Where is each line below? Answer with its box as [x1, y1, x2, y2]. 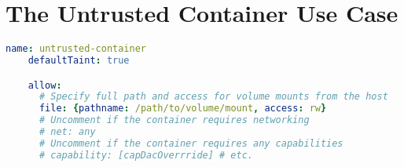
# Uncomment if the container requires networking [39, 114, 310, 126]
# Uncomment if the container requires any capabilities [39, 137, 343, 149]
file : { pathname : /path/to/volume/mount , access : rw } [39, 103, 327, 114]
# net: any [39, 126, 96, 138]
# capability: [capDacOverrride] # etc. [39, 149, 253, 161]
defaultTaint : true [28, 55, 130, 66]
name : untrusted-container [6, 43, 146, 55]
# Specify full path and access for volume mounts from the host [39, 91, 388, 103]
